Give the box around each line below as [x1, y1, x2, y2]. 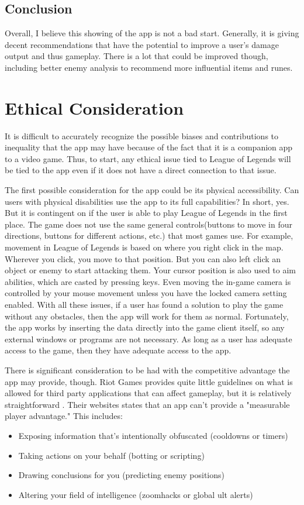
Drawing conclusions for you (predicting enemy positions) [18, 469, 224, 481]
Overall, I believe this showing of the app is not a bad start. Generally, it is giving [5, 27, 299, 39]
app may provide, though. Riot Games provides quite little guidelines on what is [5, 375, 293, 387]
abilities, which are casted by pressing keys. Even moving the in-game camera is [5, 275, 291, 287]
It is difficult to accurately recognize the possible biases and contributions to [5, 129, 279, 142]
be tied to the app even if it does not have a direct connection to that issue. [5, 164, 277, 176]
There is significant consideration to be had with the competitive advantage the [5, 363, 290, 376]
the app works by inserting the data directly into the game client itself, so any [5, 321, 285, 334]
